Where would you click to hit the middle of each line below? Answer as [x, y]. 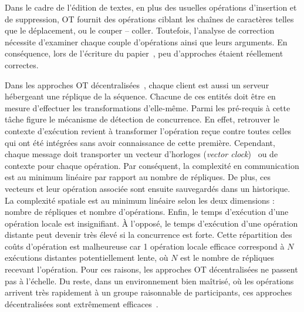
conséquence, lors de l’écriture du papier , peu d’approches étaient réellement [144, 53]
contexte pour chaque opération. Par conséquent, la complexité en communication [152, 165]
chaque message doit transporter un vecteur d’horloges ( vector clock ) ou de [141, 154]
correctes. [22, 64]
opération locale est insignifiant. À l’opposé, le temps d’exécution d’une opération [151, 223]
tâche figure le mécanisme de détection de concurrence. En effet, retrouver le [142, 119]
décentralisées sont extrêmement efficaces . [82, 303]
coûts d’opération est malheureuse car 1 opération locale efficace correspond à [145, 246]
